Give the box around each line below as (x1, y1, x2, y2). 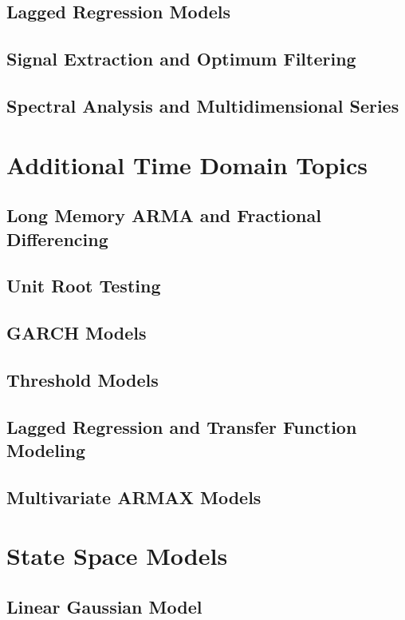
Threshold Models (6, 367, 159, 391)
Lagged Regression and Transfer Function (6, 414, 357, 439)
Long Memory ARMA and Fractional (6, 203, 321, 228)
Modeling (6, 438, 86, 463)
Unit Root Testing (6, 273, 161, 298)
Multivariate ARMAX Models (6, 484, 261, 509)
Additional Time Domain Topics (6, 148, 368, 181)
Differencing (6, 226, 108, 251)
